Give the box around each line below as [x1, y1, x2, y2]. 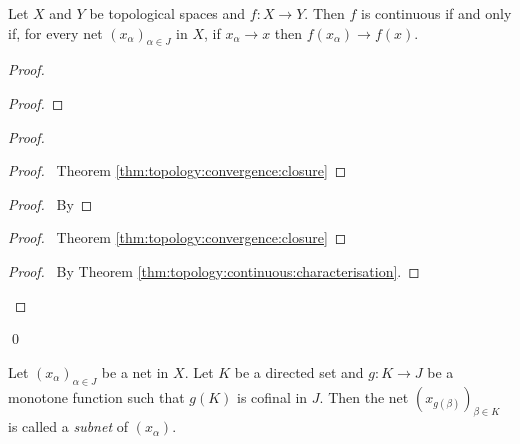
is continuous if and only [360, 3, 512, 23]
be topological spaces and [89, 3, 246, 23]
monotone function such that [8, 386, 185, 407]
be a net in [101, 361, 169, 382]
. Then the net [319, 386, 409, 407]
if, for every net [8, 22, 103, 43]
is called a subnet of [8, 416, 128, 437]
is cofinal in [237, 386, 308, 407]
